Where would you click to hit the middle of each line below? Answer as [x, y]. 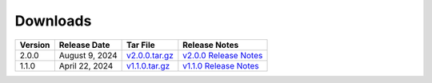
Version [35, 45]
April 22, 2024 [86, 65]
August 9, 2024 [88, 55]
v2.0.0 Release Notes [223, 55]
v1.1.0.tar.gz [148, 65]
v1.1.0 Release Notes [221, 65]
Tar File [141, 45]
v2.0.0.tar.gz [150, 55]
